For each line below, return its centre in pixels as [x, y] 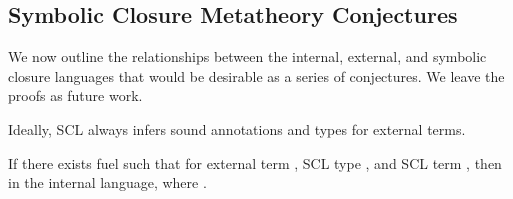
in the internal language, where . [107, 182]
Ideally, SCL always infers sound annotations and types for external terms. [237, 128]
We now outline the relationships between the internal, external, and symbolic [247, 56]
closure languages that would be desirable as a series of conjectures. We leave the [256, 75]
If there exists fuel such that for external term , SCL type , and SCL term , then [255, 162]
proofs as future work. [75, 95]
